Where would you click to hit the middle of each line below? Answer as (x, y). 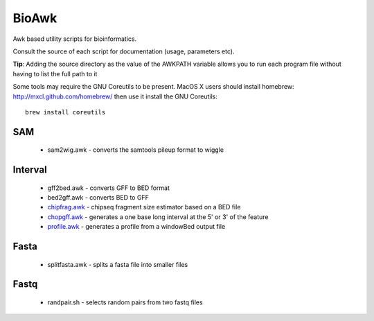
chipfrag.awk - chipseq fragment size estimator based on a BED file (144, 207)
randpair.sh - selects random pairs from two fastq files (125, 302)
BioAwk (35, 18)
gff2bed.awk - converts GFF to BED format (108, 188)
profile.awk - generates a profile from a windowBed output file (136, 227)
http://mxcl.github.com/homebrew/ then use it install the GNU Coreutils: (115, 96)
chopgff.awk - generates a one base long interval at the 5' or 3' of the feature (158, 217)
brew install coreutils (65, 112)
